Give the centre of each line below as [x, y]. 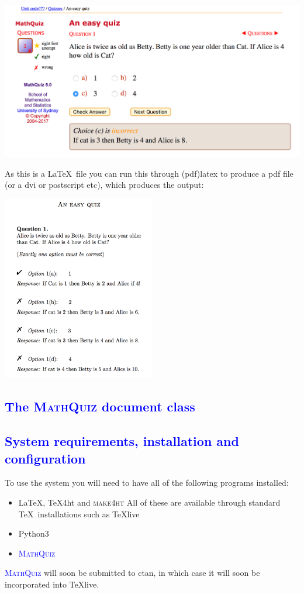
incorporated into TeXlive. [52, 584]
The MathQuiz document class [100, 406]
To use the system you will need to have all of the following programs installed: [147, 483]
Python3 [34, 533]
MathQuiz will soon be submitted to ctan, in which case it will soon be [132, 573]
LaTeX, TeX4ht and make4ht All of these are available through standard [149, 502]
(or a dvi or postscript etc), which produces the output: [104, 185]
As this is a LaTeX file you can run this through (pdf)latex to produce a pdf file [149, 173]
